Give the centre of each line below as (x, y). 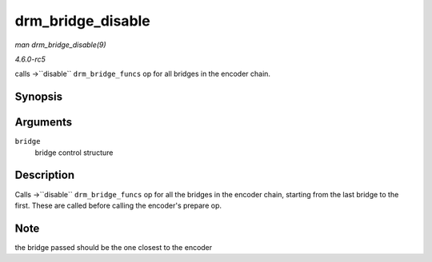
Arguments (44, 123)
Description (45, 175)
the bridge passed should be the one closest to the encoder (114, 247)
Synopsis (39, 97)
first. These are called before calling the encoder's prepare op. (118, 205)
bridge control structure (74, 153)
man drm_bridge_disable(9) (61, 45)
